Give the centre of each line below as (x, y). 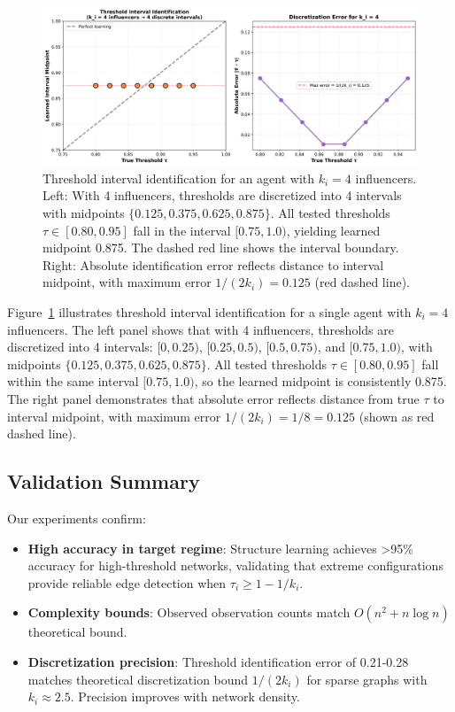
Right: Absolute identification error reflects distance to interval (213, 264)
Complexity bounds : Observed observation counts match (189, 612)
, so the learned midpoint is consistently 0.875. (320, 381)
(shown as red (397, 416)
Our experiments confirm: (77, 518)
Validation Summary (104, 481)
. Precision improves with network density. (185, 697)
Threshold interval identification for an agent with (179, 178)
